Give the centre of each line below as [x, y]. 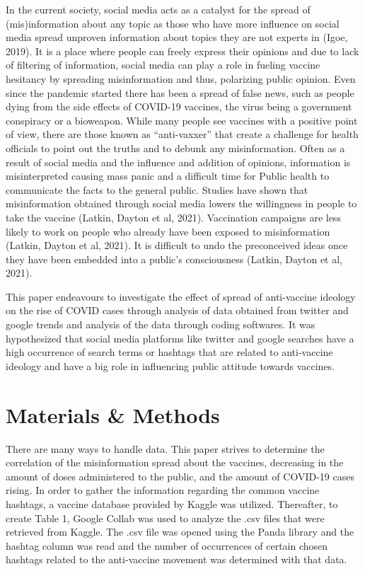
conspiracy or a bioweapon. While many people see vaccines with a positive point [182, 120]
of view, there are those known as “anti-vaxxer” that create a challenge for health [182, 134]
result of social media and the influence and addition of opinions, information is [178, 162]
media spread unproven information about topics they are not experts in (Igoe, [177, 37]
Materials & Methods [113, 414]
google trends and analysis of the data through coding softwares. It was [161, 324]
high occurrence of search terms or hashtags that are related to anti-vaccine [169, 352]
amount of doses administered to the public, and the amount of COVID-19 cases [180, 476]
